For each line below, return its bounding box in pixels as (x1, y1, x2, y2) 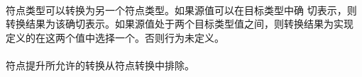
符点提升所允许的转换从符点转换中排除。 (6, 57, 194, 72)
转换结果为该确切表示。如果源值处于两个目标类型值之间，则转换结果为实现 (6, 16, 353, 31)
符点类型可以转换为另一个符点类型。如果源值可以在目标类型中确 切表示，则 (6, 2, 357, 17)
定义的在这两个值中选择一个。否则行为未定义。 (6, 30, 224, 45)
